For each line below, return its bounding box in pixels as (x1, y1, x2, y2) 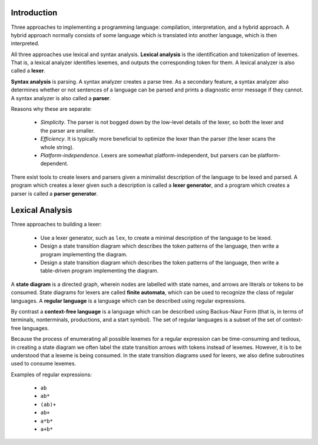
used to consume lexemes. (11, 360, 77, 367)
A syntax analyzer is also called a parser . (11, 94, 111, 101)
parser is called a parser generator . (11, 190, 98, 197)
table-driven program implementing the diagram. (40, 267, 159, 274)
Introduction (11, 8, 58, 18)
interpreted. (11, 40, 39, 47)
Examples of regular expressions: (11, 371, 92, 378)
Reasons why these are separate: (11, 106, 92, 113)
